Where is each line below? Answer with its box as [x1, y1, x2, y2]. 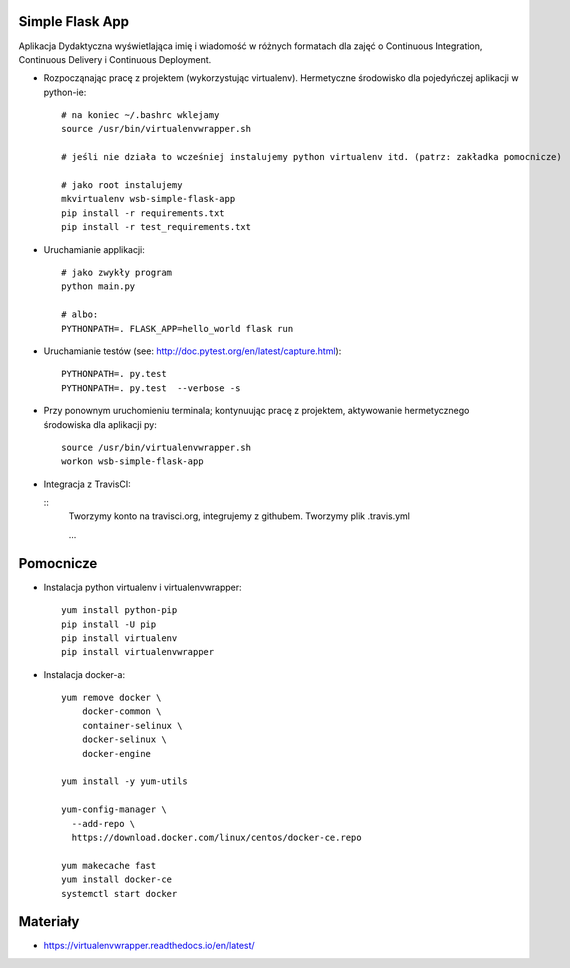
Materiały [18, 913, 80, 930]
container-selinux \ [81, 720, 183, 731]
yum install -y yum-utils [61, 776, 189, 787]
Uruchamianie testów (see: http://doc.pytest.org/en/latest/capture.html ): [43, 345, 342, 357]
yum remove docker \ [61, 692, 162, 704]
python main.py [61, 281, 136, 292]
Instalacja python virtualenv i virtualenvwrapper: [43, 581, 242, 593]
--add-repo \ [71, 818, 136, 829]
